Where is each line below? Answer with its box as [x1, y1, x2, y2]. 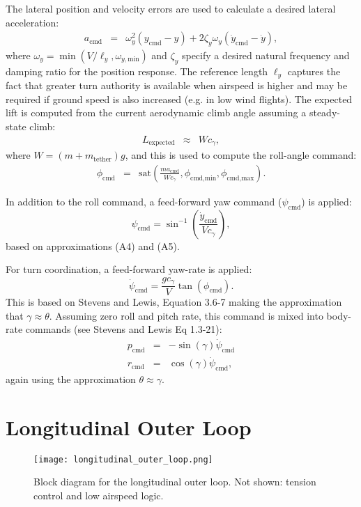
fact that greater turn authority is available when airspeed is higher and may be [6, 78, 348, 93]
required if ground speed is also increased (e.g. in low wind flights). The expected [6, 91, 353, 106]
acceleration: [6, 15, 59, 29]
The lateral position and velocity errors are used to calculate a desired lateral [6, 1, 336, 15]
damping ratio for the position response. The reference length [6, 63, 268, 78]
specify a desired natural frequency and [181, 48, 350, 63]
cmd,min [190, 174, 217, 182]
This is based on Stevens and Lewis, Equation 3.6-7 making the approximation [6, 295, 342, 309]
